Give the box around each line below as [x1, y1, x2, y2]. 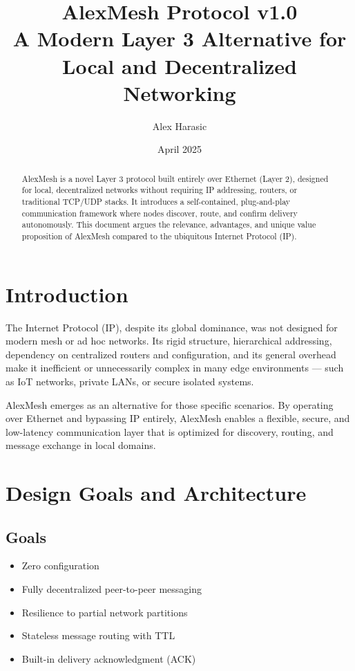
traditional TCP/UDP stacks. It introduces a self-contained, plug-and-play [21, 195, 291, 207]
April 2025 [157, 142, 202, 156]
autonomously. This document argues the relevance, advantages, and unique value [21, 219, 316, 230]
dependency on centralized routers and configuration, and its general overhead [6, 347, 336, 361]
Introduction [6, 279, 128, 308]
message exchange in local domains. [6, 438, 156, 452]
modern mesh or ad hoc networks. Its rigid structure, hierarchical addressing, [6, 333, 332, 348]
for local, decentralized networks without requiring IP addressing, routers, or [21, 184, 298, 196]
